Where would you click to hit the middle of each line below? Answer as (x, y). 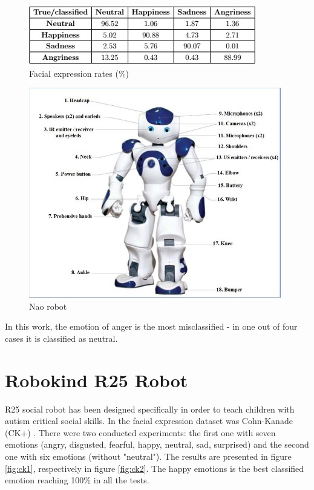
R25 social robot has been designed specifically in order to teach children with (150, 409)
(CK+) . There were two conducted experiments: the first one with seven (140, 432)
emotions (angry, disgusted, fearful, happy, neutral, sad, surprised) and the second (157, 444)
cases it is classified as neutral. (61, 338)
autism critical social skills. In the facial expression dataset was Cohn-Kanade (149, 421)
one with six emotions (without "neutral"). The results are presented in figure (148, 456)
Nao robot (48, 306)
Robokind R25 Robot (96, 380)
